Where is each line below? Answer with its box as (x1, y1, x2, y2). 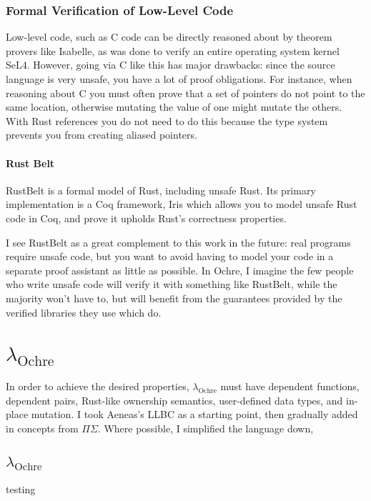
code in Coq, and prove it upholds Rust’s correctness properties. (6, 210, 287, 225)
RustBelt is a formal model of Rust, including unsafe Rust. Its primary (6, 182, 316, 197)
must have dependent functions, (220, 378, 360, 393)
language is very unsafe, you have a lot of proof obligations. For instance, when (6, 71, 352, 86)
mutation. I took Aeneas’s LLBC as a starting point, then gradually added (31, 407, 358, 422)
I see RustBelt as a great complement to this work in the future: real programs (6, 234, 351, 249)
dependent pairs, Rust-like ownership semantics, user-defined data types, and (6, 392, 343, 407)
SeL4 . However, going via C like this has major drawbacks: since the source (6, 57, 335, 72)
